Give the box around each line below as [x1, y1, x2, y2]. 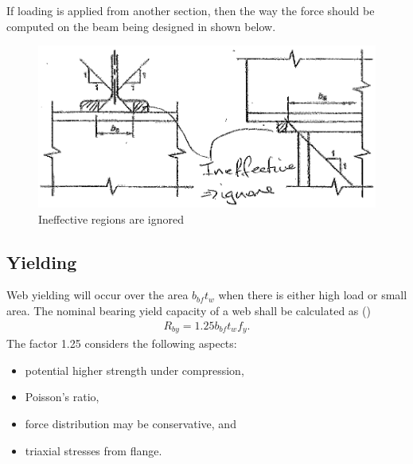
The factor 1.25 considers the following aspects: [6, 335, 237, 352]
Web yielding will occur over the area [6, 287, 189, 303]
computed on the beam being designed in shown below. [6, 18, 276, 34]
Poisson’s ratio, [25, 388, 99, 405]
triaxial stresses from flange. [25, 442, 162, 458]
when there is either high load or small [218, 287, 407, 303]
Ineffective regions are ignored [38, 210, 184, 227]
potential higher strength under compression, [25, 361, 244, 378]
